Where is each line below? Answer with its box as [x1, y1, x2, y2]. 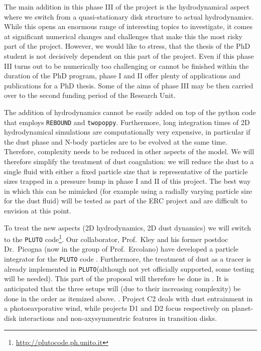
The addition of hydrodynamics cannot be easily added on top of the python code [4, 106, 256, 117]
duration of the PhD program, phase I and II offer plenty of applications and [4, 70, 240, 81]
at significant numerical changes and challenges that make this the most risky [4, 31, 242, 41]
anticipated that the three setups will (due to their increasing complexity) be [4, 283, 241, 293]
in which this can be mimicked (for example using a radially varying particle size [4, 185, 252, 196]
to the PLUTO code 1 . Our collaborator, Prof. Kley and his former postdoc [4, 232, 228, 244]
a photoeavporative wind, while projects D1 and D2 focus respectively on [4, 303, 229, 313]
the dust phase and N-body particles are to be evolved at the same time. [4, 136, 227, 147]
